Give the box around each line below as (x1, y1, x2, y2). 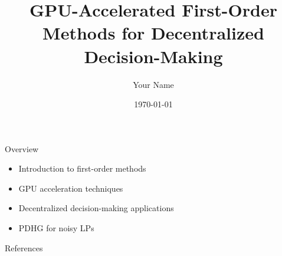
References (5, 241, 43, 254)
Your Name (133, 78, 174, 90)
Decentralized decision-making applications (18, 202, 174, 214)
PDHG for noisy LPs (18, 222, 94, 234)
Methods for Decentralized (42, 21, 264, 45)
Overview (5, 142, 39, 155)
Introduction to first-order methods (18, 162, 146, 175)
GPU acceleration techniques (18, 182, 123, 194)
